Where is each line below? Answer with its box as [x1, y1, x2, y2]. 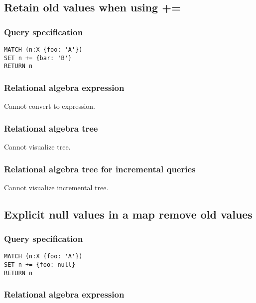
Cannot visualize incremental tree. [4, 182, 109, 192]
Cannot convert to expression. [4, 101, 96, 111]
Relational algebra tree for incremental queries [4, 162, 196, 175]
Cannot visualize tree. [4, 142, 71, 151]
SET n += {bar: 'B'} [4, 54, 72, 62]
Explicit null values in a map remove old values [4, 206, 253, 222]
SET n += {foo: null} [4, 261, 76, 269]
